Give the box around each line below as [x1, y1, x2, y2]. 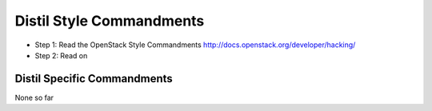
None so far [14, 93, 54, 102]
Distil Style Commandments [14, 12, 205, 30]
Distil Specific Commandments [14, 72, 174, 85]
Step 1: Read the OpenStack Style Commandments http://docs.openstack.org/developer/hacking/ [34, 40, 356, 50]
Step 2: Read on [34, 50, 88, 60]
